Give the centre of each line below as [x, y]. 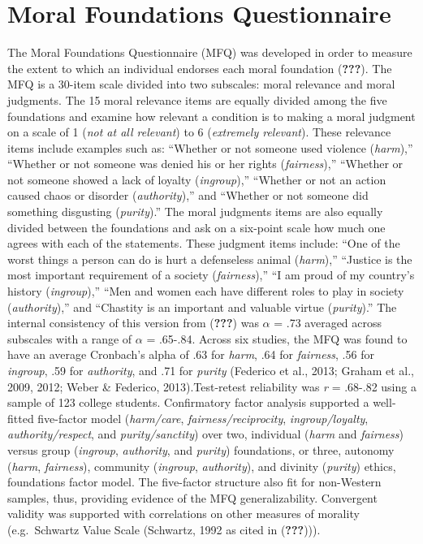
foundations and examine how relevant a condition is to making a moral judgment [211, 116]
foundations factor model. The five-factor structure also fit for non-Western [194, 482]
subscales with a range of [70, 338]
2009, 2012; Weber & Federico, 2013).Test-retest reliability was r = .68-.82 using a [212, 386]
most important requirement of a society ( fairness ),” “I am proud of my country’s [211, 275]
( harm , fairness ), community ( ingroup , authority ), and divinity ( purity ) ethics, [202, 466]
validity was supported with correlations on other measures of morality [183, 514]
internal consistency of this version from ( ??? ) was [133, 323]
